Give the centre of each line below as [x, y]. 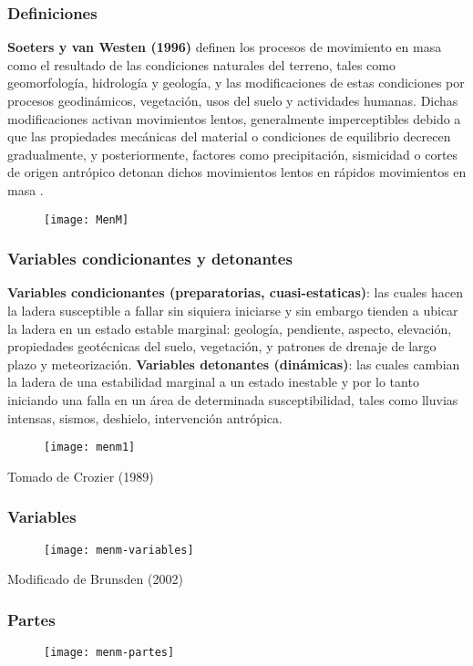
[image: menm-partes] [109, 653]
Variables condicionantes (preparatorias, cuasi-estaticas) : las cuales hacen [235, 292]
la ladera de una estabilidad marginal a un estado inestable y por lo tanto [213, 382]
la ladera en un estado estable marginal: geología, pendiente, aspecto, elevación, [230, 328]
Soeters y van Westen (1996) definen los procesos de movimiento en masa [225, 47]
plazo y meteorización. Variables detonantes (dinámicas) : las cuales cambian [234, 364]
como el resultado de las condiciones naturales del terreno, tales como [201, 64]
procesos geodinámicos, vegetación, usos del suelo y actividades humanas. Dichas [233, 100]
